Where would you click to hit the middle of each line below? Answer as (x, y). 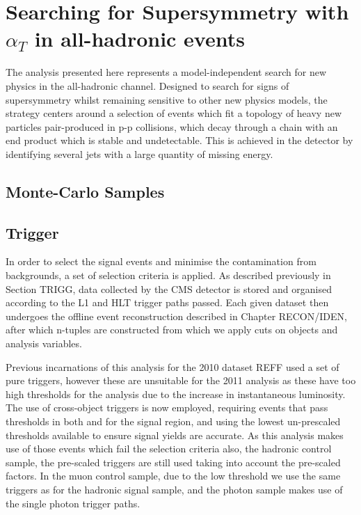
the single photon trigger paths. (73, 503)
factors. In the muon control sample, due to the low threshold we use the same (173, 476)
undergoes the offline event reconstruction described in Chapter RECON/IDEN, (176, 316)
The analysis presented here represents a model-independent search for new (166, 72)
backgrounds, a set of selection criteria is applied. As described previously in (168, 275)
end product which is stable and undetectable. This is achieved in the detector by (179, 140)
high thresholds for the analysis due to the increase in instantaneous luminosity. (176, 394)
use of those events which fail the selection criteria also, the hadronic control (169, 449)
